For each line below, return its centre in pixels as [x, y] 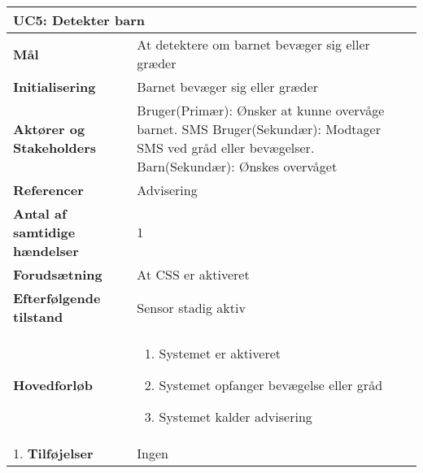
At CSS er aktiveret [193, 274]
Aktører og [49, 129]
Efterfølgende [57, 298]
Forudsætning [58, 274]
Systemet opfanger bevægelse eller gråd [271, 385]
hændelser [46, 251]
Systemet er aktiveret [220, 353]
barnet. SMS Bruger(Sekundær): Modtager [259, 129]
